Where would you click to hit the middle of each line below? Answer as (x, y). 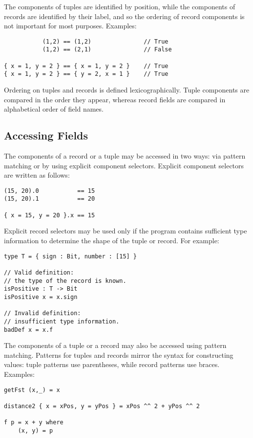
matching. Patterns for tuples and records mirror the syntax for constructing (119, 355)
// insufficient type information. (62, 321)
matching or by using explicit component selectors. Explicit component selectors (124, 165)
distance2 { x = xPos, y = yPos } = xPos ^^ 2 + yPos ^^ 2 (102, 406)
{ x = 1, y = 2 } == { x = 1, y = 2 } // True (86, 66)
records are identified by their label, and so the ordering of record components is (124, 16)
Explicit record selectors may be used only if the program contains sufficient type (126, 231)
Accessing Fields (46, 135)
